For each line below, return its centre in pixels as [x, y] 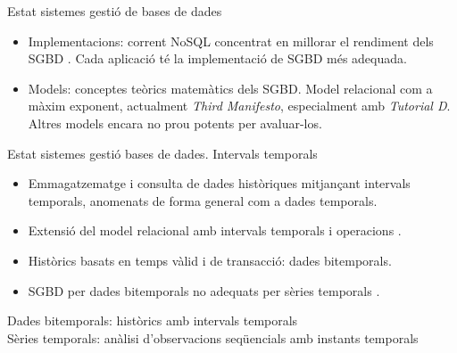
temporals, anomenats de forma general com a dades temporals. [203, 200]
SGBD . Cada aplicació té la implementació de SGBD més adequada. [217, 58]
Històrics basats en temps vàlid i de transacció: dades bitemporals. [210, 260]
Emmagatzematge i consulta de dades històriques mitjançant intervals [219, 183]
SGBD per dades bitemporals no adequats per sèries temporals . [204, 290]
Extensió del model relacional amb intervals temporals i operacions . [215, 230]
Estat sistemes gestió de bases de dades [115, 11]
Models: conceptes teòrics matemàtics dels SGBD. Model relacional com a [230, 88]
